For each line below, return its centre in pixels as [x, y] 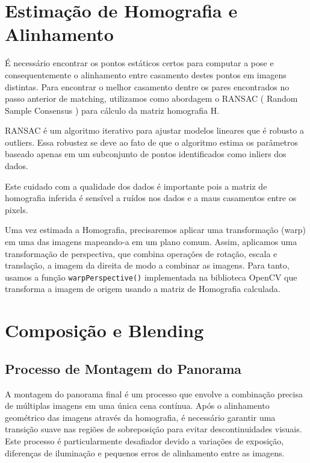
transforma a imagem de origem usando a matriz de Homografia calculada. [143, 289]
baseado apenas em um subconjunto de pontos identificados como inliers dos [146, 154]
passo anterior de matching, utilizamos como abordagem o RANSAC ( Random [151, 98]
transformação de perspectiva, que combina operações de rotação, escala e [141, 253]
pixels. [17, 209]
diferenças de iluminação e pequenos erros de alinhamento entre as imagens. [145, 452]
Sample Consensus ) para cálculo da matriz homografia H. [112, 110]
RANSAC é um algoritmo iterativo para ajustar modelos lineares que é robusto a [154, 130]
